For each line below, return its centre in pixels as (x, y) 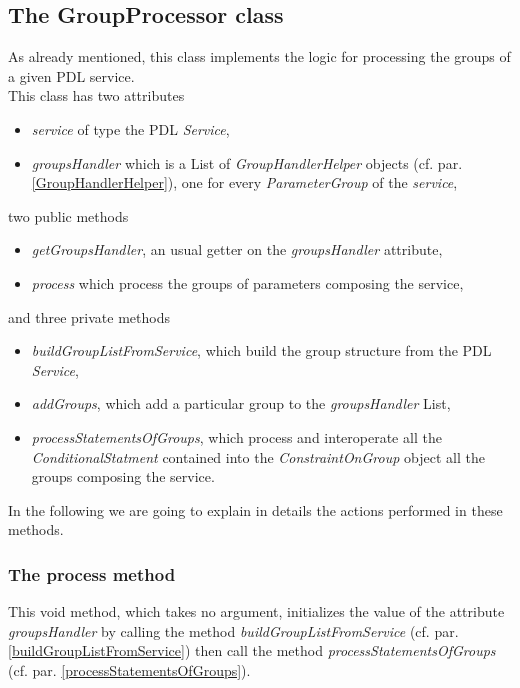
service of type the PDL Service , (130, 128)
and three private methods (89, 316)
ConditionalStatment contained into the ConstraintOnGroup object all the (258, 456)
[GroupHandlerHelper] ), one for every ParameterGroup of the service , (244, 182)
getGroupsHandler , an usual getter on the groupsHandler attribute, (237, 249)
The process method (92, 573)
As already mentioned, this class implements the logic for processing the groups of (259, 56)
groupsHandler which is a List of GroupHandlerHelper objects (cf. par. (247, 162)
